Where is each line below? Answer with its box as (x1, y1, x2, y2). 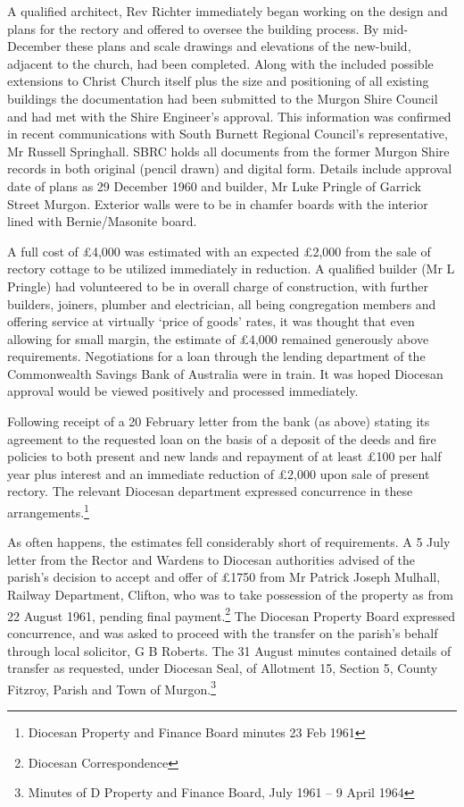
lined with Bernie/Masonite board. (7, 212, 197, 231)
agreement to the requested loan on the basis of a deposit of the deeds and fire (7, 429, 436, 448)
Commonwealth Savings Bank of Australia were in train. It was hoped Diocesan (7, 364, 443, 382)
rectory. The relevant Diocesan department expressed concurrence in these (7, 482, 413, 500)
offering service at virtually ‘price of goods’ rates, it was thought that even (7, 312, 415, 331)
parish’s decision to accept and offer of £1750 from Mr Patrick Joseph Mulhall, (7, 567, 441, 586)
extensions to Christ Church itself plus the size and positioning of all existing (7, 71, 429, 90)
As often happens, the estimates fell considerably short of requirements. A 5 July (7, 533, 451, 551)
